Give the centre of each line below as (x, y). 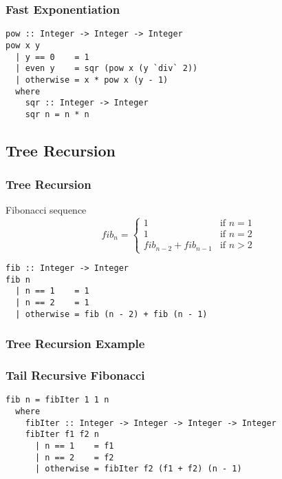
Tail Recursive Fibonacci (75, 375)
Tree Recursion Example (75, 344)
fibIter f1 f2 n (62, 435)
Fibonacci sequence (46, 210)
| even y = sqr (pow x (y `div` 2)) (107, 69)
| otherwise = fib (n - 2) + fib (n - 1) (111, 314)
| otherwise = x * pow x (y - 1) (92, 80)
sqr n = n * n (57, 114)
